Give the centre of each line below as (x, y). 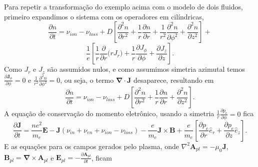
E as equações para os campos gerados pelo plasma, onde (91, 146)
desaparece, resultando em (173, 80)
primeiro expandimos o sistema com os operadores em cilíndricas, (104, 16)
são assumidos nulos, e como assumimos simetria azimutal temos (146, 69)
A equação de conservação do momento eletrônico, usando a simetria (109, 113)
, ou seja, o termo (87, 80)
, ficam (101, 157)
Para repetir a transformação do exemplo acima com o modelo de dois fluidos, (123, 6)
